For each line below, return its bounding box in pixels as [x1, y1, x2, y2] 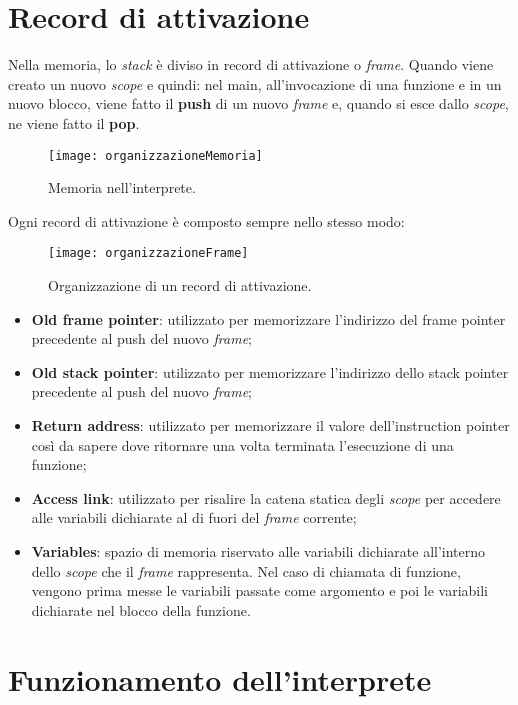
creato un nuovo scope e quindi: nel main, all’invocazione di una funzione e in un [8, 73, 502, 94]
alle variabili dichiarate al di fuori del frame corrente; [31, 507, 357, 528]
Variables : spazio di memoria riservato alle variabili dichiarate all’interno [31, 540, 486, 561]
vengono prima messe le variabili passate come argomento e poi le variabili [31, 580, 488, 601]
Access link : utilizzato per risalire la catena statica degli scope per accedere [31, 487, 501, 508]
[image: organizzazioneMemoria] [48, 148, 263, 163]
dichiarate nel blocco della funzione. [31, 599, 251, 620]
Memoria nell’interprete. [48, 177, 196, 198]
